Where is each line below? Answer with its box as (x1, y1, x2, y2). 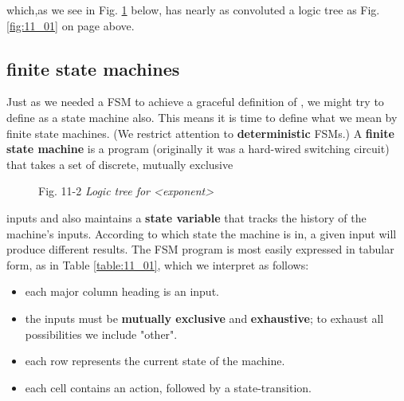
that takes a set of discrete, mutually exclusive (6, 155, 233, 172)
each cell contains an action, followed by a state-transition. (25, 379, 312, 395)
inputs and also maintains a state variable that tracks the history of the (6, 209, 367, 226)
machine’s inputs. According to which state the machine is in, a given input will (6, 225, 397, 242)
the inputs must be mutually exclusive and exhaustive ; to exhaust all (25, 309, 384, 326)
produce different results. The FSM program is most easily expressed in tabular (6, 241, 394, 258)
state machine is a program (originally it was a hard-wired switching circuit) (6, 140, 390, 157)
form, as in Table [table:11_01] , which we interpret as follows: (6, 256, 309, 273)
